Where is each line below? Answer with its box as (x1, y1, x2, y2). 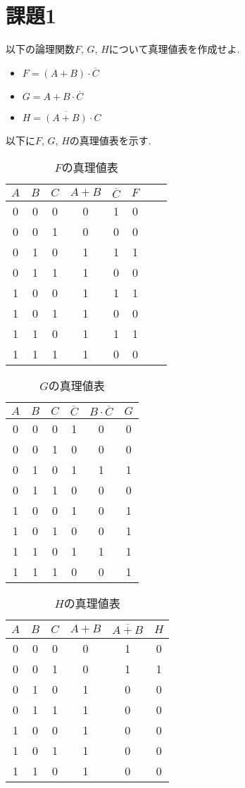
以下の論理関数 (6, 42, 75, 56)
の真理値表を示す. (69, 132, 151, 147)
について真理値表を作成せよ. (108, 42, 240, 56)
